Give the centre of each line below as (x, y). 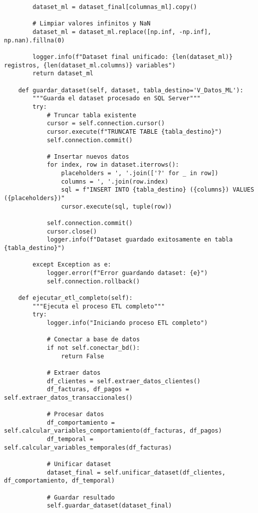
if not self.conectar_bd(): (93, 348)
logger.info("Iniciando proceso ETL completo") (127, 323)
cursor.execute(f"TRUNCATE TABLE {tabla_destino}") (134, 131)
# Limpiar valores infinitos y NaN (92, 24)
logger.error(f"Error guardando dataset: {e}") (127, 273)
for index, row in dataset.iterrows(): (113, 165)
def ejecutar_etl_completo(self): (75, 298)
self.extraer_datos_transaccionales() (68, 397)
